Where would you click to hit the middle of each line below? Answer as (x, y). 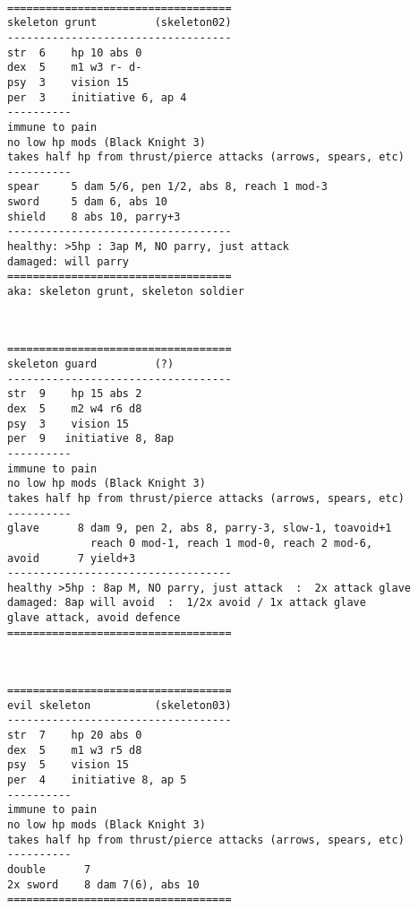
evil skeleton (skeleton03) (119, 705)
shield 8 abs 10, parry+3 (94, 216)
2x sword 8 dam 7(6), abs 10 (103, 884)
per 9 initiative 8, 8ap (91, 439)
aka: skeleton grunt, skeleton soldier (126, 292)
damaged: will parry (68, 261)
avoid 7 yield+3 (72, 558)
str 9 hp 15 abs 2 (75, 394)
